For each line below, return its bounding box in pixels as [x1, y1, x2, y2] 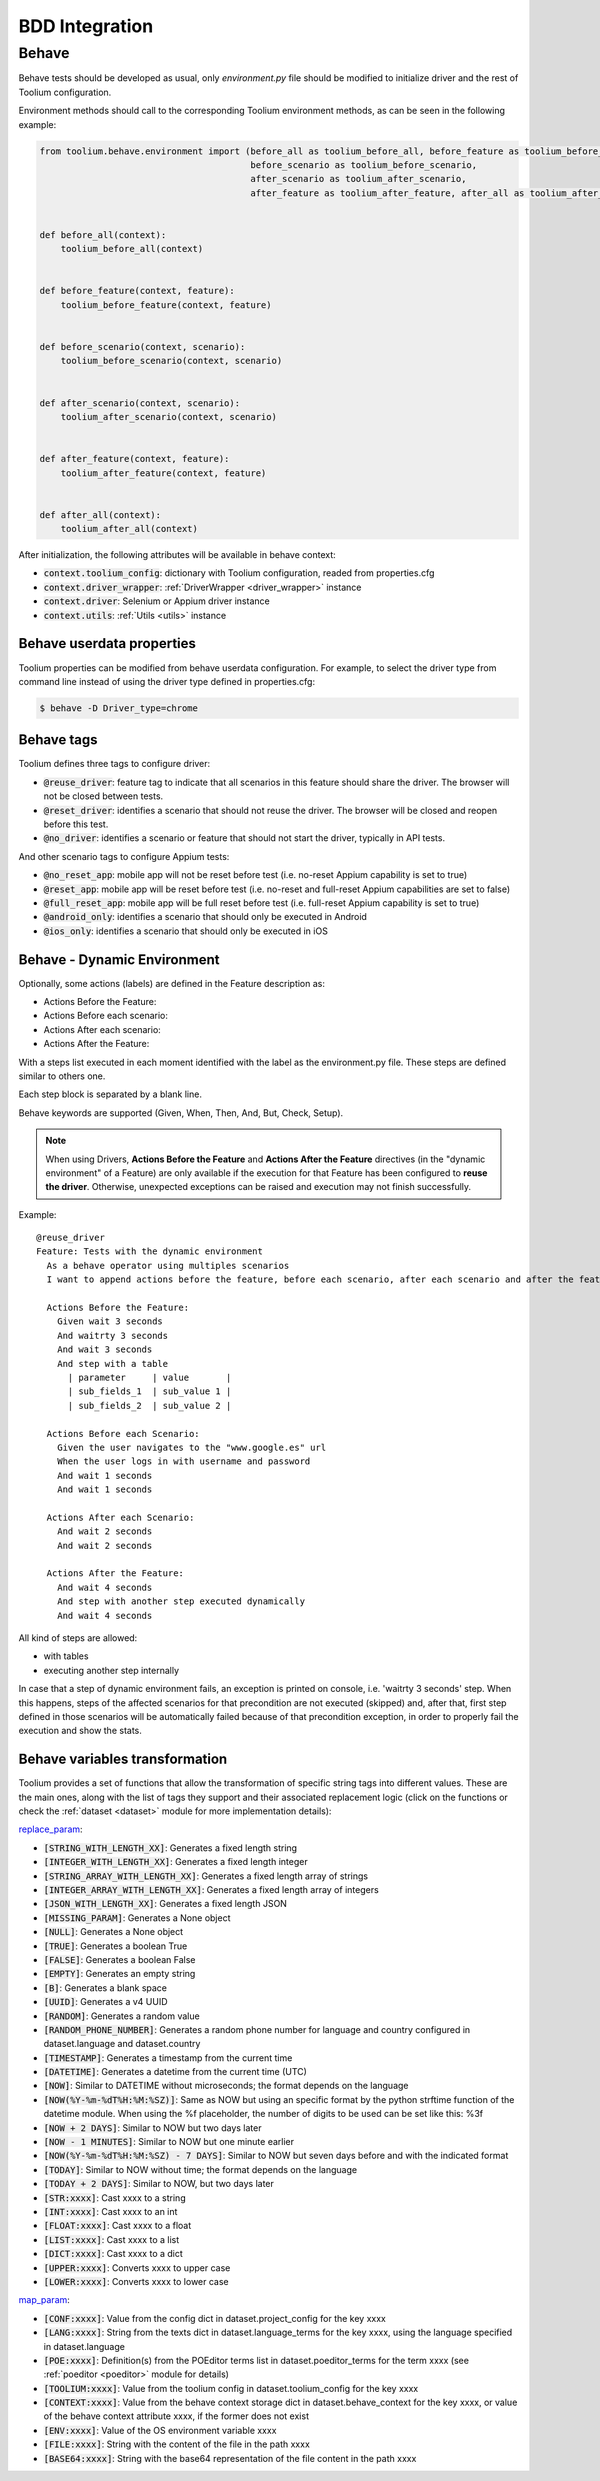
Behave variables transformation [18, 1751, 228, 1768]
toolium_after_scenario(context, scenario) [60, 411, 277, 422]
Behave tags [18, 731, 99, 749]
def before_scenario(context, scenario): [39, 341, 246, 353]
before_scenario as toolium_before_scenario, [250, 159, 478, 170]
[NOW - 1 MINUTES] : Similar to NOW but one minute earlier [43, 2136, 295, 2148]
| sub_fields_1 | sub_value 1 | [67, 1386, 232, 1397]
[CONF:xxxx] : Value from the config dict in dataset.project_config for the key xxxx [43, 2312, 387, 2324]
